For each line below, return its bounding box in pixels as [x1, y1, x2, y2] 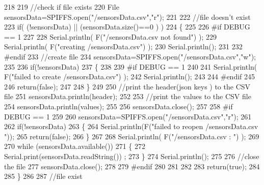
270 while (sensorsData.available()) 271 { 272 [4, 141, 145, 151]
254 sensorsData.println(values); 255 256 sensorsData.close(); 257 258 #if [4, 101, 233, 111]
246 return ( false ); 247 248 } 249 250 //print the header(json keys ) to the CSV [4, 81, 251, 91]
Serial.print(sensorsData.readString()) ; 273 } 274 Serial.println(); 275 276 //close [4, 150, 259, 161]
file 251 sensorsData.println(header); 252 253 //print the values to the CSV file [4, 91, 251, 102]
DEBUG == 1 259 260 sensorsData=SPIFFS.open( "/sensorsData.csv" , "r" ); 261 [4, 111, 252, 121]
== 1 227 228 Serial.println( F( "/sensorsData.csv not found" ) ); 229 [4, 31, 217, 42]
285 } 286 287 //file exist [4, 171, 83, 181]
